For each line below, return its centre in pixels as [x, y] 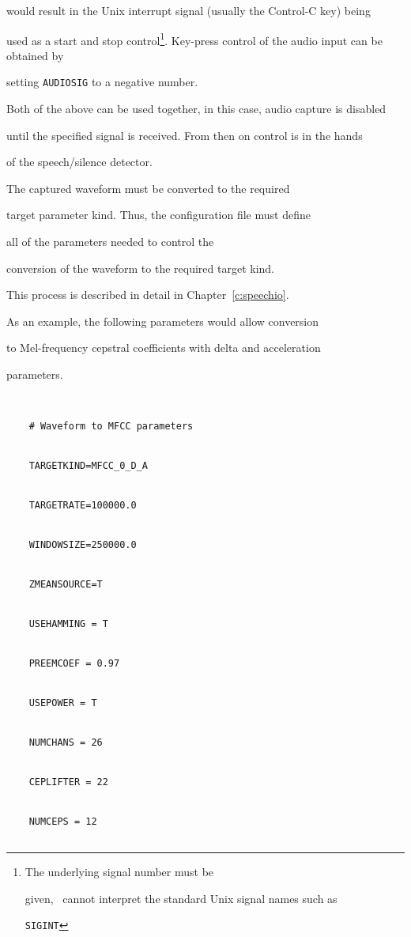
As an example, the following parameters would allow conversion [163, 321]
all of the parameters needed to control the [110, 242]
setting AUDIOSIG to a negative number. [102, 82]
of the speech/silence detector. [79, 162]
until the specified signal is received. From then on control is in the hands [185, 135]
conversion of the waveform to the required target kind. [140, 268]
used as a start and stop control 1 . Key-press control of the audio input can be [194, 39]
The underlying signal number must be [119, 871]
